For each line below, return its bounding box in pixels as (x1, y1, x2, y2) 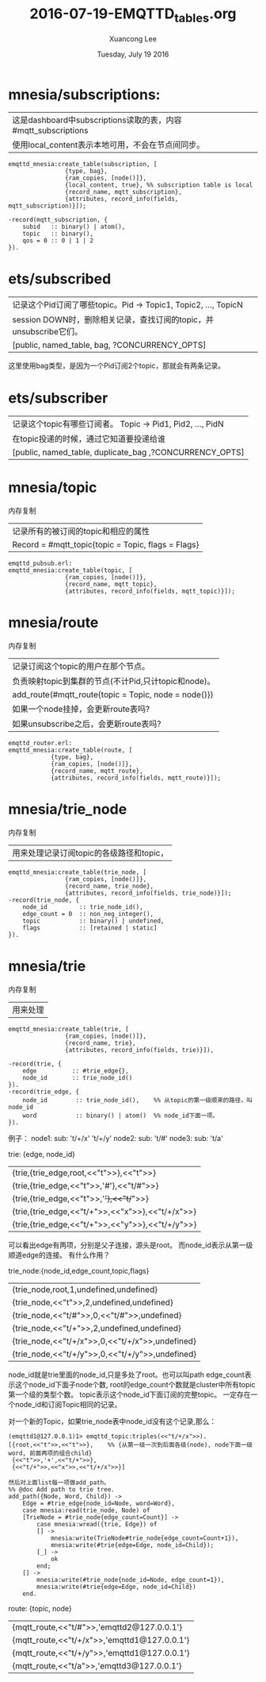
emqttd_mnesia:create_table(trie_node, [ (8, 868, 147, 876)
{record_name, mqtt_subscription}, (64, 188, 182, 196)
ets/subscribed (8, 270, 112, 288)
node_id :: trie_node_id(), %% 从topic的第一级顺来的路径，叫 (22, 1096, 253, 1104)
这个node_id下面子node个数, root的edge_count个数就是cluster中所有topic (14, 1379, 256, 1389)
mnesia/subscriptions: (8, 85, 161, 103)
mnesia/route (8, 613, 99, 632)
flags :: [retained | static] (22, 923, 158, 932)
